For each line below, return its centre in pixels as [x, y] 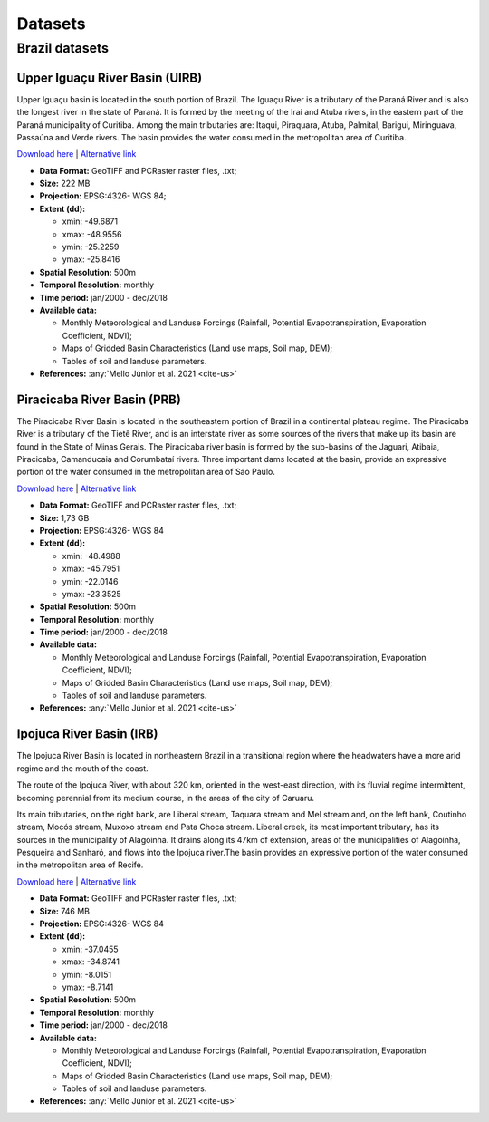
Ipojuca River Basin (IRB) [87, 734]
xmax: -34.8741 [91, 962]
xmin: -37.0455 [90, 949]
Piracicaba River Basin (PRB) [99, 399]
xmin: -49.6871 [90, 221]
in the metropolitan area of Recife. [80, 865]
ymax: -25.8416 [91, 259]
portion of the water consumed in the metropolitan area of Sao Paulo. [146, 472]
